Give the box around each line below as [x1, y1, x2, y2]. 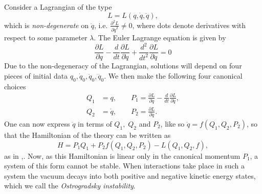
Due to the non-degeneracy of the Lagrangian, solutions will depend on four [4, 60, 242, 71]
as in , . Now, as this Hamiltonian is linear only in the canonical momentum [4, 150, 241, 161]
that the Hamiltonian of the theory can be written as [4, 129, 171, 140]
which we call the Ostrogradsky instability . [4, 180, 136, 191]
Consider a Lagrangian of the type [4, 2, 112, 12]
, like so [160, 118, 185, 129]
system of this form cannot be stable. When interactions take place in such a [4, 160, 245, 171]
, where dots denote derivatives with [132, 19, 246, 30]
